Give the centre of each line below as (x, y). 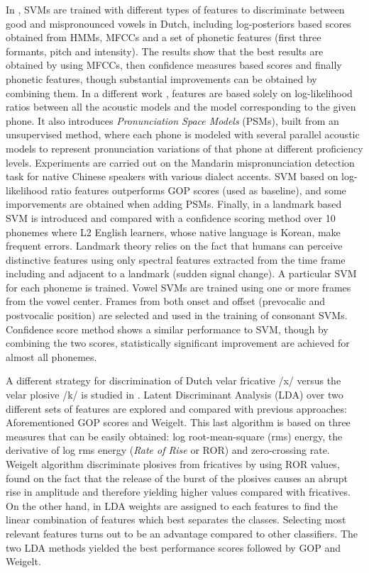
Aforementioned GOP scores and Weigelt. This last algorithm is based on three (178, 422)
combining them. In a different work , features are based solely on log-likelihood (179, 93)
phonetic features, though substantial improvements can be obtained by (161, 78)
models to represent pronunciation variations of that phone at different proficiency (184, 148)
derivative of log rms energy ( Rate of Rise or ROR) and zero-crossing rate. (168, 450)
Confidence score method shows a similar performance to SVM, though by (167, 329)
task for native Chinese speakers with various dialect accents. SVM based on (172, 176)
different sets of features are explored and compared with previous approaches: (176, 408)
